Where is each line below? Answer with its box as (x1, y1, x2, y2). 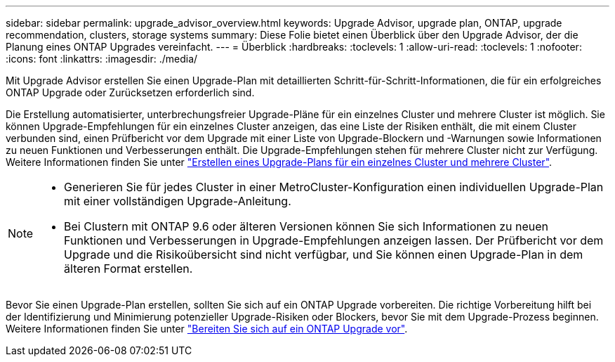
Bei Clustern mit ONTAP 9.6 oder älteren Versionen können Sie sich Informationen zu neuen (64, 219, 549, 233)
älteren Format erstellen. (64, 261, 193, 276)
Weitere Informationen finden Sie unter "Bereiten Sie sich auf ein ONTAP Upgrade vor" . (6, 323, 408, 335)
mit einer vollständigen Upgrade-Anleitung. (64, 194, 291, 208)
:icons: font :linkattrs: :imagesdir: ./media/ (6, 53, 198, 65)
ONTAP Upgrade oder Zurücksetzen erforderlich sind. (6, 86, 255, 98)
